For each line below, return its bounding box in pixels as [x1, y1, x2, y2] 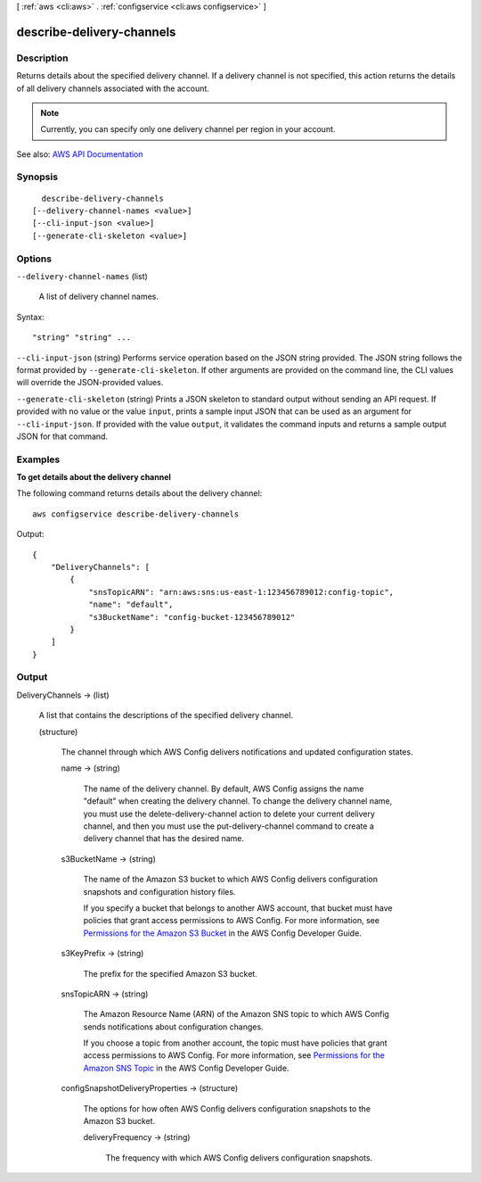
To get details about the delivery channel [16, 472, 171, 483]
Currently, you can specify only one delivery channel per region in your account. [40, 124, 336, 135]
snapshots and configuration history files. [83, 886, 236, 897]
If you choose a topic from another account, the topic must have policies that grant [83, 1037, 387, 1048]
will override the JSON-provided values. [16, 377, 164, 388]
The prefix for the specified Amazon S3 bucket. [83, 968, 257, 979]
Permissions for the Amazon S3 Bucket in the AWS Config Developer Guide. [83, 928, 363, 938]
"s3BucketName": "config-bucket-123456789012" [88, 612, 296, 622]
